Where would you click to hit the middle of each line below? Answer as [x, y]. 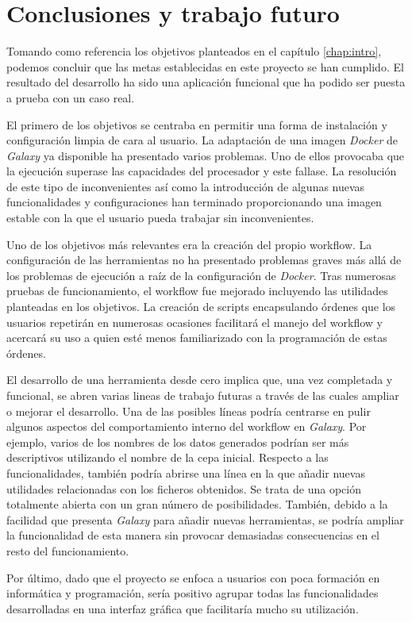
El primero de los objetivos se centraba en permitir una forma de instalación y [197, 124]
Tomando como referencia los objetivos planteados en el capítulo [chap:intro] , [194, 51]
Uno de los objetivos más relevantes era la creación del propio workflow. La [189, 244]
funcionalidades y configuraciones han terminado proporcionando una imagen [194, 202]
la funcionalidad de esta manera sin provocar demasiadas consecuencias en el [193, 535]
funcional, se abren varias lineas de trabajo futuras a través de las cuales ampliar [203, 395]
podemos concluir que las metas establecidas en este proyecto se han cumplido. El [205, 66]
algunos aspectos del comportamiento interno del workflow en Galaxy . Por [187, 426]
